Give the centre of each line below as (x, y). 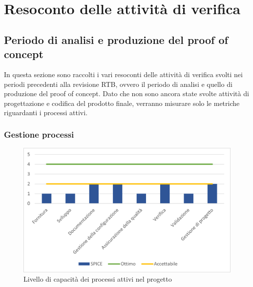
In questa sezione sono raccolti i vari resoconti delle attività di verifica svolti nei (123, 74)
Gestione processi (39, 134)
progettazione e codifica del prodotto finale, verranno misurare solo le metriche (122, 103)
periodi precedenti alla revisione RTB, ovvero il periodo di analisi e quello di (118, 84)
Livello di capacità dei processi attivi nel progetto (98, 279)
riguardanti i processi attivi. (46, 113)
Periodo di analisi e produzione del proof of (116, 39)
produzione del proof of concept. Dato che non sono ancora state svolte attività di (126, 93)
